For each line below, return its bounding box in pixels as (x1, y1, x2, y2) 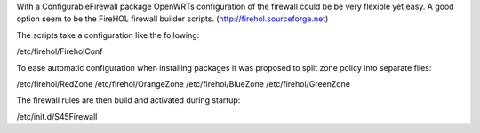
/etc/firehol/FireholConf (16, 46, 103, 57)
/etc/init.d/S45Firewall (16, 111, 98, 121)
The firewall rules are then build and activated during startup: (16, 95, 241, 106)
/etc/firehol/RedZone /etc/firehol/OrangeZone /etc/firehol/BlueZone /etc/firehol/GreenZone (16, 78, 351, 89)
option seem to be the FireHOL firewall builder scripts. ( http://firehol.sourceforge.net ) (16, 13, 329, 24)
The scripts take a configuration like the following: (16, 29, 200, 40)
